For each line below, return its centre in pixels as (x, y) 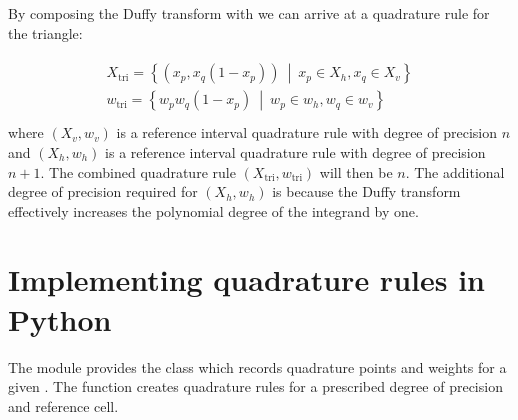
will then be (356, 171)
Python (60, 318)
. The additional (455, 171)
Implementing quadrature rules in (246, 279)
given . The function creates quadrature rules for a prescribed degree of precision (255, 386)
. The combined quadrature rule (138, 171)
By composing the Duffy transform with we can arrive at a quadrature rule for (249, 13)
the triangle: (45, 32)
